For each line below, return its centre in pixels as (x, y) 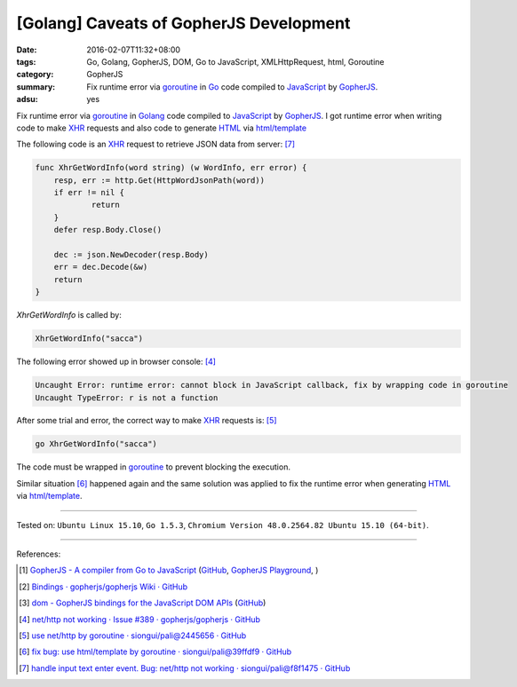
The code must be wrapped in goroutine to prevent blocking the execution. (153, 467)
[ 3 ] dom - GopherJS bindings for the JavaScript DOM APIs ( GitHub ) (143, 603)
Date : (27, 50)
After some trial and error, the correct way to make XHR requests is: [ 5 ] (147, 421)
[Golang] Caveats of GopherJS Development (183, 23)
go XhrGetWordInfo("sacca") (96, 444)
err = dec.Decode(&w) (101, 267)
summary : (36, 87)
